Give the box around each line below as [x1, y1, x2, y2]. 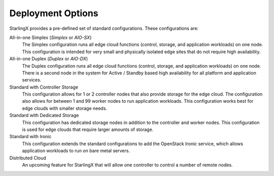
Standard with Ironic [9, 134, 52, 140]
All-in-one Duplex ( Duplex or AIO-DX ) [9, 56, 88, 62]
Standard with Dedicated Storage [9, 112, 79, 118]
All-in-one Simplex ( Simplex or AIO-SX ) [9, 34, 92, 40]
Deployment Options [9, 8, 98, 19]
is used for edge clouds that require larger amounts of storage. [22, 126, 154, 133]
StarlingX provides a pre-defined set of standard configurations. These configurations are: [9, 25, 199, 31]
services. [22, 77, 42, 83]
